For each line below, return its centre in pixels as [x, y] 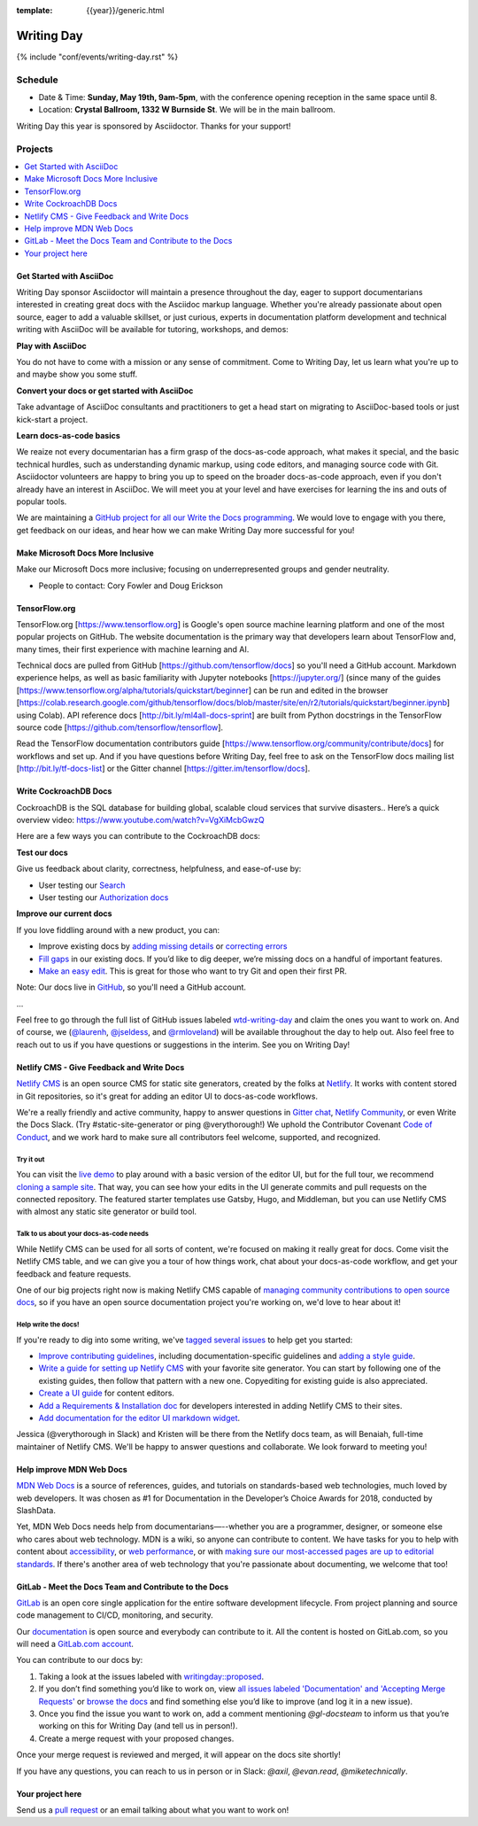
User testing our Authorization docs [104, 897]
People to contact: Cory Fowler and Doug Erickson [131, 586]
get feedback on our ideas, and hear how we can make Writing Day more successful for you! [185, 530]
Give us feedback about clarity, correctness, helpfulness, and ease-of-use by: [159, 869]
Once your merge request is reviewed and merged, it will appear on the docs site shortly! [178, 1755]
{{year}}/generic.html [125, 10]
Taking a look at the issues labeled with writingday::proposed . [151, 1676]
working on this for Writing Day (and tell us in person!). [138, 1726]
